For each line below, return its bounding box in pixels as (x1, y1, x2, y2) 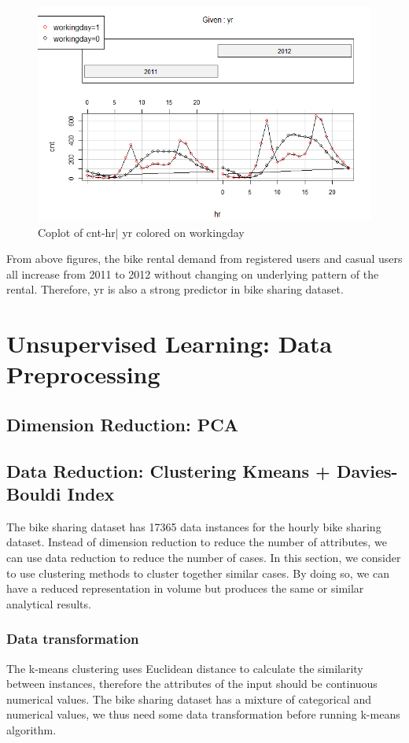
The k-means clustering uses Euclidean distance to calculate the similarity (6, 660, 363, 676)
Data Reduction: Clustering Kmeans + (6, 458, 330, 482)
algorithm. (6, 722, 57, 738)
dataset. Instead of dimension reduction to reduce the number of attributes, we (6, 534, 387, 550)
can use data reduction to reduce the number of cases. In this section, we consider (6, 549, 401, 566)
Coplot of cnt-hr (38, 224, 116, 240)
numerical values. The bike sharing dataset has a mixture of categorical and (6, 690, 372, 707)
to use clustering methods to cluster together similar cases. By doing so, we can (6, 564, 390, 581)
